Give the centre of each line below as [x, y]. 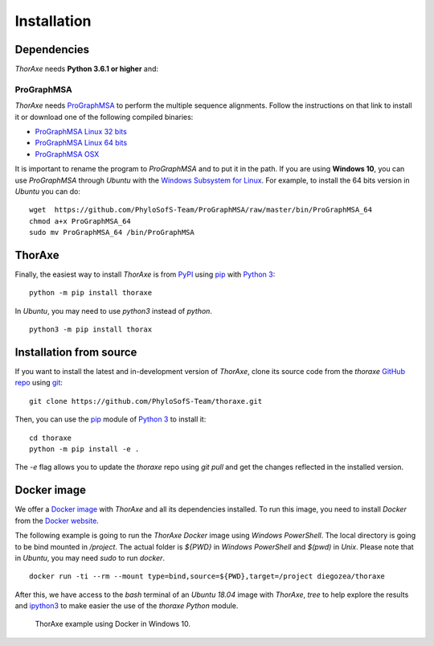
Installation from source [76, 352]
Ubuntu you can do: [47, 191]
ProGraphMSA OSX [67, 154]
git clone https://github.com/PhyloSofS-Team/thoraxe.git [146, 401]
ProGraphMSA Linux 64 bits [81, 143]
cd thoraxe [51, 438]
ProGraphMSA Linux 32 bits [81, 131]
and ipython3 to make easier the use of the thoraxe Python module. [127, 606]
